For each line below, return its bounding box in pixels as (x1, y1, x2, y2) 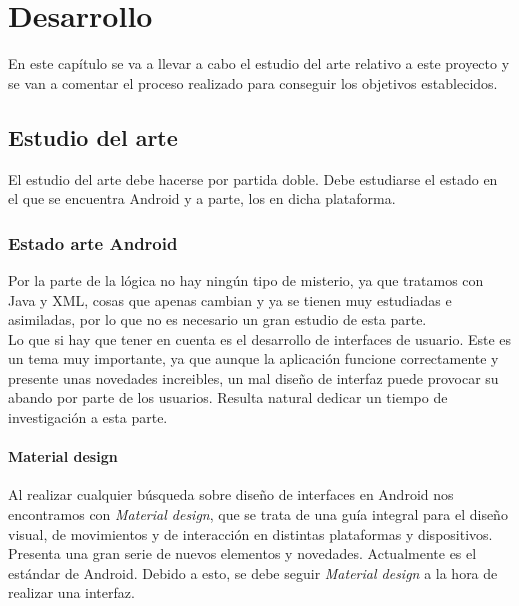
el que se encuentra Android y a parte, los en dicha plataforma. (8, 188, 396, 209)
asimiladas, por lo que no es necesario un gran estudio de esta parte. (8, 309, 427, 330)
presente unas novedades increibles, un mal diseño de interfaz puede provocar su (8, 367, 499, 388)
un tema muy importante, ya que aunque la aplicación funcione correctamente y (8, 348, 499, 369)
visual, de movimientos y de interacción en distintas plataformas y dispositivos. (8, 523, 493, 544)
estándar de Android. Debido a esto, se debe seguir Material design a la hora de (8, 562, 498, 583)
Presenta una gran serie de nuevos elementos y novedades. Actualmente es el (8, 543, 477, 564)
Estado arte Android (8, 230, 178, 255)
